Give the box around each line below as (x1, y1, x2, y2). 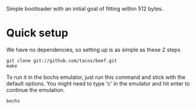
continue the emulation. (6, 86, 65, 93)
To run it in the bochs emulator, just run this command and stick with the (6, 73, 186, 81)
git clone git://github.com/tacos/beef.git (6, 57, 118, 64)
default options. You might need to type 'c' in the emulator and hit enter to (6, 79, 190, 87)
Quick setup (6, 26, 68, 40)
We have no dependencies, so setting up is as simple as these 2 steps (6, 46, 181, 53)
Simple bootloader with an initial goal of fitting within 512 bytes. (6, 5, 164, 12)
